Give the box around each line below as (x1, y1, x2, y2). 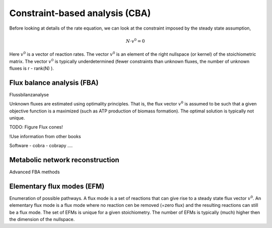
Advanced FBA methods (9, 169, 60, 175)
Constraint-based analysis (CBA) (9, 8, 151, 19)
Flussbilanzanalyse (9, 91, 49, 97)
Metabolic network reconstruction (9, 156, 119, 164)
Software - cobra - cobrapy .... (9, 143, 73, 149)
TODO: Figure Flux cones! (9, 124, 63, 130)
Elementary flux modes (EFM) (9, 182, 105, 190)
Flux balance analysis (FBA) (9, 78, 99, 87)
